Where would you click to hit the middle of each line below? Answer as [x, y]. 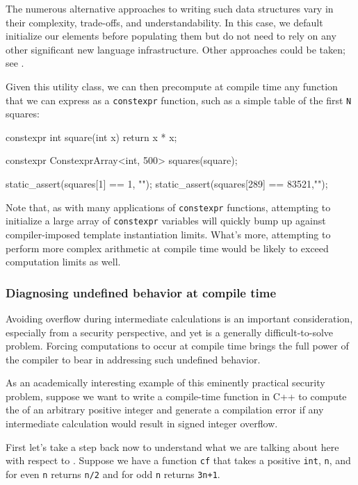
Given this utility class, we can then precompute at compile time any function [172, 86]
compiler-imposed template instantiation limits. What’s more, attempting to [168, 234]
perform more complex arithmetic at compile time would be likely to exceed [167, 248]
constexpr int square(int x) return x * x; [91, 137]
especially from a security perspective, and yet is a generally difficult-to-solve [170, 332]
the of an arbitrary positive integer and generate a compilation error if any [165, 410]
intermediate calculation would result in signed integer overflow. [142, 424]
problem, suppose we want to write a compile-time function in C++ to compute [176, 396]
